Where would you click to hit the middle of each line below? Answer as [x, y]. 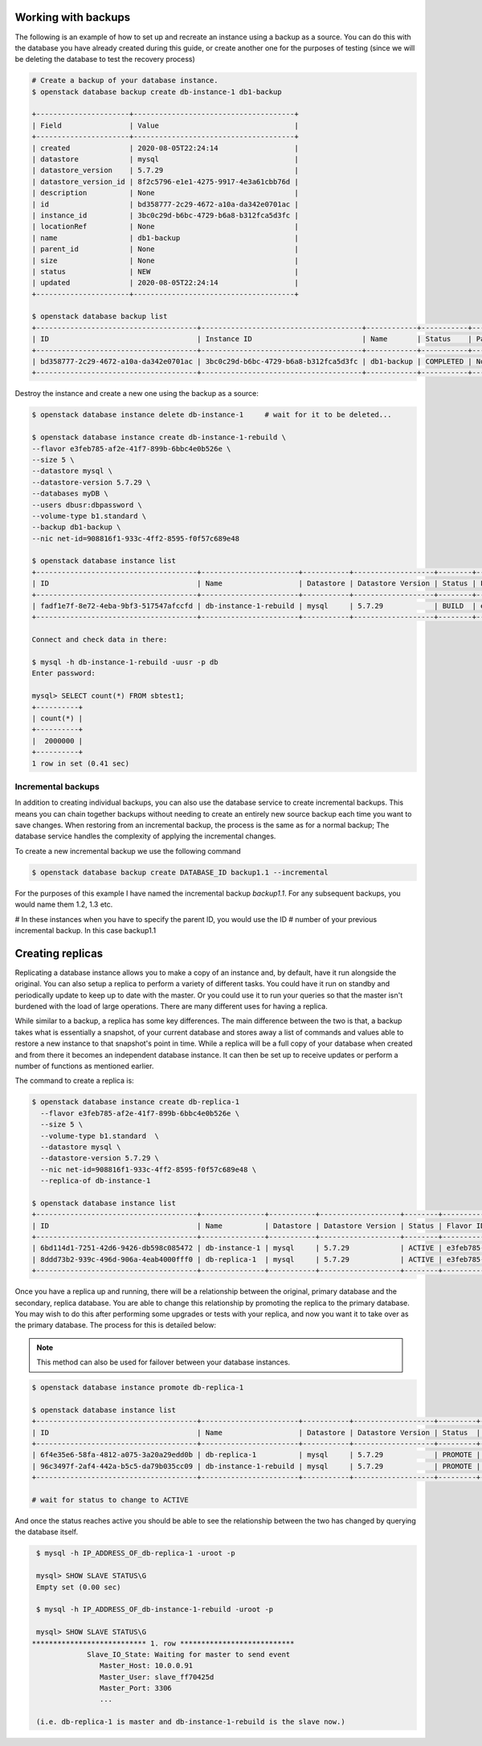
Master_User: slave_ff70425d [157, 1677]
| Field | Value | [165, 125]
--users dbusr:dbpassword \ [87, 505]
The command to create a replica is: [74, 1081]
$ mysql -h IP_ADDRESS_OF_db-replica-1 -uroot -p [136, 1553]
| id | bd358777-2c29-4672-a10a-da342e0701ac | [165, 204]
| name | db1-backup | [165, 238]
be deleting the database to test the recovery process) [105, 59]
